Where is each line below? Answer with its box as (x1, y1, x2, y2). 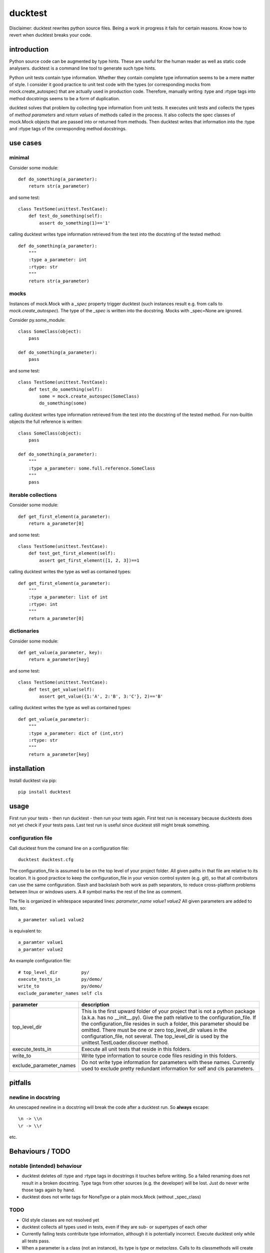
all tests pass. (21, 1238, 50, 1244)
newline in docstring (9, 1094, 60, 1101)
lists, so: (9, 905, 26, 911)
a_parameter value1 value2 (18, 917, 84, 922)
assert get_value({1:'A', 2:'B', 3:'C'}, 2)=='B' (39, 694, 163, 699)
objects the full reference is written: (9, 419, 82, 425)
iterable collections (9, 492, 57, 499)
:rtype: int (28, 601, 58, 607)
